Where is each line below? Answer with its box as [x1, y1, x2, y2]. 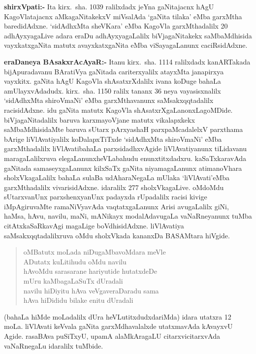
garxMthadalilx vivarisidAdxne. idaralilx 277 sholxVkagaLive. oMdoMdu [4, 182, 224, 192]
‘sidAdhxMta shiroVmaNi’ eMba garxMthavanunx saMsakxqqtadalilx [4, 95, 214, 105]
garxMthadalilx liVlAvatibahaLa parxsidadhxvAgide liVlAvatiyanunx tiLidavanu [4, 143, 247, 154]
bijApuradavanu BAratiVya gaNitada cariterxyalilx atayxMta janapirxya [4, 66, 224, 76]
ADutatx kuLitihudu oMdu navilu [23, 256, 127, 266]
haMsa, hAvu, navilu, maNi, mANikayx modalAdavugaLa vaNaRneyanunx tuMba [4, 211, 252, 221]
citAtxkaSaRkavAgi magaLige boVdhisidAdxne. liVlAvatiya [4, 221, 184, 231]
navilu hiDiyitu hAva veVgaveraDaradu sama [23, 285, 159, 295]
